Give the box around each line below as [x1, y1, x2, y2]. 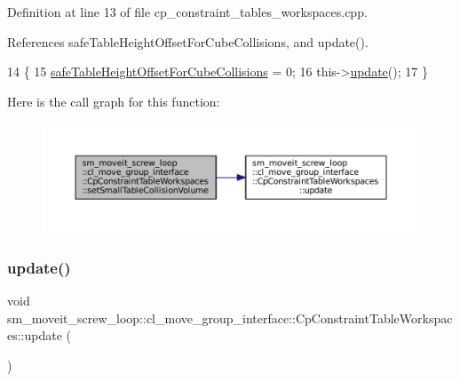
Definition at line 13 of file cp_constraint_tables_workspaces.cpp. [7, 3, 368, 20]
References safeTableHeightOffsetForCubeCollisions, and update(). [7, 32, 369, 51]
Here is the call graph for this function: [7, 91, 220, 110]
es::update [7, 326, 62, 345]
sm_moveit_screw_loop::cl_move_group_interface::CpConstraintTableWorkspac [7, 308, 453, 327]
